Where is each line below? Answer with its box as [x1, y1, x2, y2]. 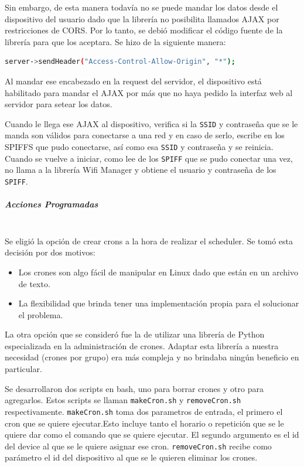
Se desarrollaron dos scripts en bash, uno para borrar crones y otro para [5, 382, 264, 394]
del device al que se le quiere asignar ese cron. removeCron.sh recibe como [5, 439, 272, 452]
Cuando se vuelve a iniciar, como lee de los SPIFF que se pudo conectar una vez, [5, 152, 293, 164]
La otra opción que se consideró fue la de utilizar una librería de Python [5, 328, 265, 340]
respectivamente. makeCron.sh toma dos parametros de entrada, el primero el [5, 405, 283, 417]
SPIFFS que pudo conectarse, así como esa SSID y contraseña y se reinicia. [5, 141, 274, 152]
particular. [5, 363, 42, 375]
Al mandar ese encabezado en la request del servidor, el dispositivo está [5, 74, 262, 87]
